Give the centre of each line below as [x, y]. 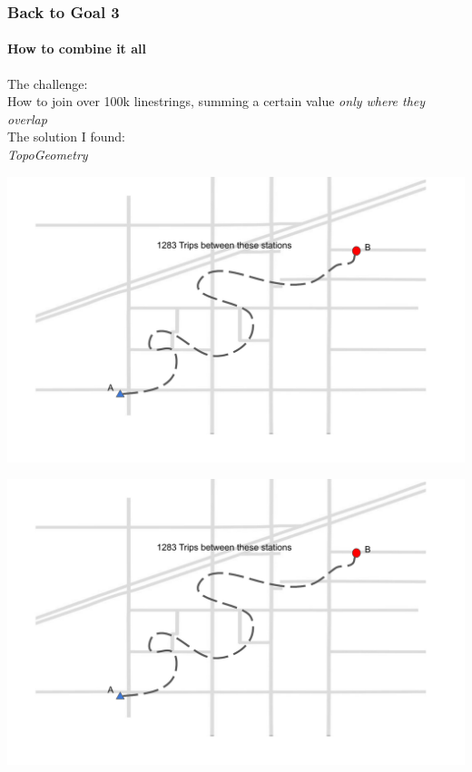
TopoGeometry [48, 155]
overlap [27, 118]
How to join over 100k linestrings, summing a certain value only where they [216, 101]
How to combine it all [77, 49]
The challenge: [48, 83]
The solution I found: [66, 137]
